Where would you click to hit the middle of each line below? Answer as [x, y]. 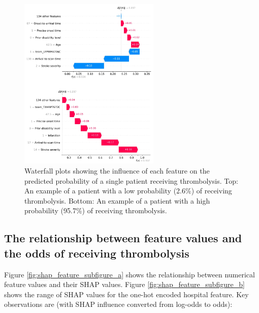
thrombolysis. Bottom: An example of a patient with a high [117, 200]
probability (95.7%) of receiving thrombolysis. [96, 210]
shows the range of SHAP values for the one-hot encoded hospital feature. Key [126, 294]
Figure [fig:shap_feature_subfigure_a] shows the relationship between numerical [129, 274]
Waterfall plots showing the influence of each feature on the [117, 171]
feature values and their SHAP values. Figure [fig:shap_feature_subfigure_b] [124, 284]
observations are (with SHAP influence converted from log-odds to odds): [118, 304]
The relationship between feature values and [123, 238]
